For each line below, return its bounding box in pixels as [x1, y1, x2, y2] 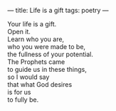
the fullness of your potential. [7, 50, 94, 58]
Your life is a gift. [7, 20, 57, 28]
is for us [7, 88, 31, 96]
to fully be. [7, 95, 39, 104]
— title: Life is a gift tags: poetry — [7, 6, 109, 14]
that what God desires [7, 80, 73, 88]
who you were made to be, [7, 43, 86, 51]
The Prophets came [7, 58, 65, 66]
